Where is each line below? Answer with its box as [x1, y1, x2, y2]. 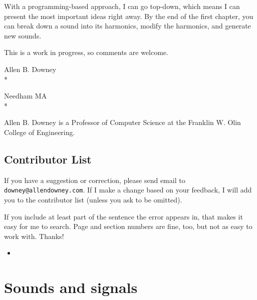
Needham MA [4, 90, 47, 101]
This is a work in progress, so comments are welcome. [4, 47, 168, 57]
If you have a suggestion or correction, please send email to [4, 174, 185, 185]
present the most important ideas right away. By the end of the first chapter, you [4, 10, 253, 21]
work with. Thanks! [4, 230, 64, 241]
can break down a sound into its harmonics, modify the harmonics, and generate [4, 20, 251, 31]
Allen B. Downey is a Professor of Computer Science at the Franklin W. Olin [4, 117, 241, 127]
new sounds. [4, 30, 42, 40]
